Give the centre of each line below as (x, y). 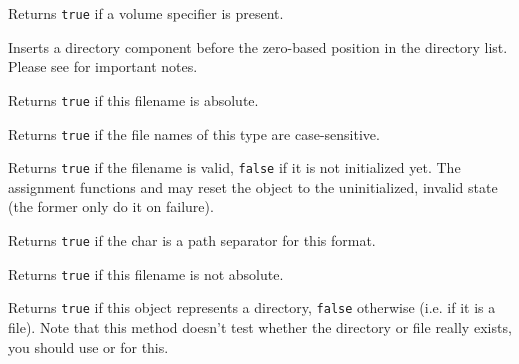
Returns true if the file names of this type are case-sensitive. (194, 133)
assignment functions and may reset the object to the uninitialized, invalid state (253, 186)
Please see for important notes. (103, 66)
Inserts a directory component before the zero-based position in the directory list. (258, 46)
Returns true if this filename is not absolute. (146, 273)
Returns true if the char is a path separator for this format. (192, 240)
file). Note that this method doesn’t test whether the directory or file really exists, (260, 326)
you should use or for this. (88, 346)
